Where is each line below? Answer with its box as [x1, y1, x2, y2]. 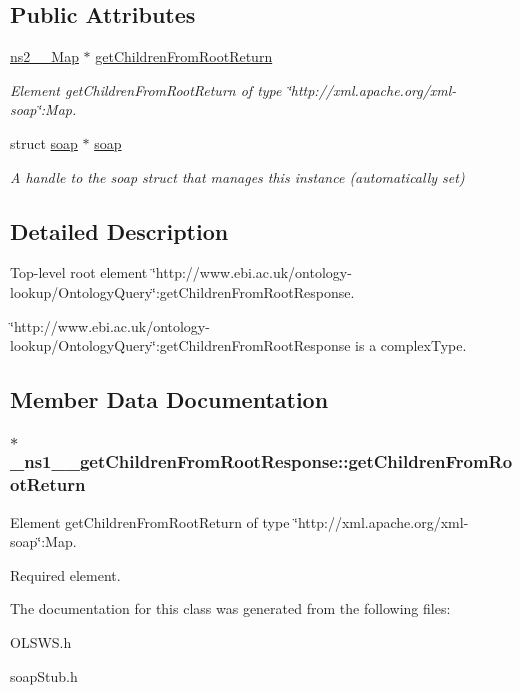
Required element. [10, 564, 121, 585]
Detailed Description [10, 215, 229, 246]
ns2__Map [10, 46, 79, 67]
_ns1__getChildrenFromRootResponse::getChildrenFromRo [10, 449, 513, 474]
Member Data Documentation [10, 384, 329, 415]
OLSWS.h [10, 632, 72, 653]
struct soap [10, 132, 78, 153]
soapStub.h [10, 665, 78, 686]
